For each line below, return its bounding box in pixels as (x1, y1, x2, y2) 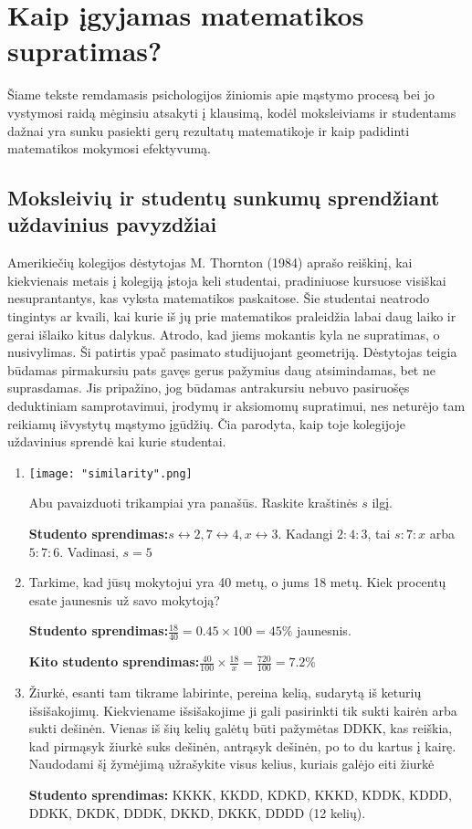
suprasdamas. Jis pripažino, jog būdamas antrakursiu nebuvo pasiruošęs (7, 378, 410, 397)
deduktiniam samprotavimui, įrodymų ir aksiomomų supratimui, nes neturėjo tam (7, 396, 466, 415)
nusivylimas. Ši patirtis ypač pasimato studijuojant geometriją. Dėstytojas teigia (7, 342, 457, 362)
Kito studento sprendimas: (28, 652, 200, 671)
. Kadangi (278, 524, 333, 543)
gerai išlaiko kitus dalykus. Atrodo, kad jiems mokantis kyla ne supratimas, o (7, 324, 440, 343)
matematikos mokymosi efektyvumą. (7, 139, 211, 158)
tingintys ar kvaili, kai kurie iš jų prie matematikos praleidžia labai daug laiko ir (7, 307, 456, 326)
